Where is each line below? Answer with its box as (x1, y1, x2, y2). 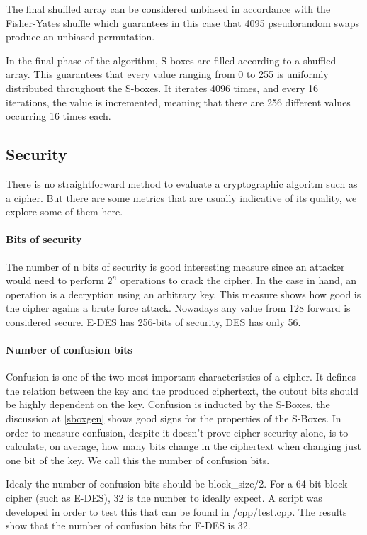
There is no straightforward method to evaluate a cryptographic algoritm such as (6, 176, 358, 191)
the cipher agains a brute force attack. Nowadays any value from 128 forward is (6, 300, 351, 315)
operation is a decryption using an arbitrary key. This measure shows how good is (6, 286, 361, 301)
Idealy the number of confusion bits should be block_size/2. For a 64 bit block (6, 476, 348, 491)
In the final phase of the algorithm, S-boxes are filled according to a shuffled (6, 52, 337, 67)
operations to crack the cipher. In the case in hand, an (120, 273, 357, 288)
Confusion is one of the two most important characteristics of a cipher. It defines (6, 369, 356, 384)
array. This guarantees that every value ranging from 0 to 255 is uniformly (6, 67, 329, 81)
